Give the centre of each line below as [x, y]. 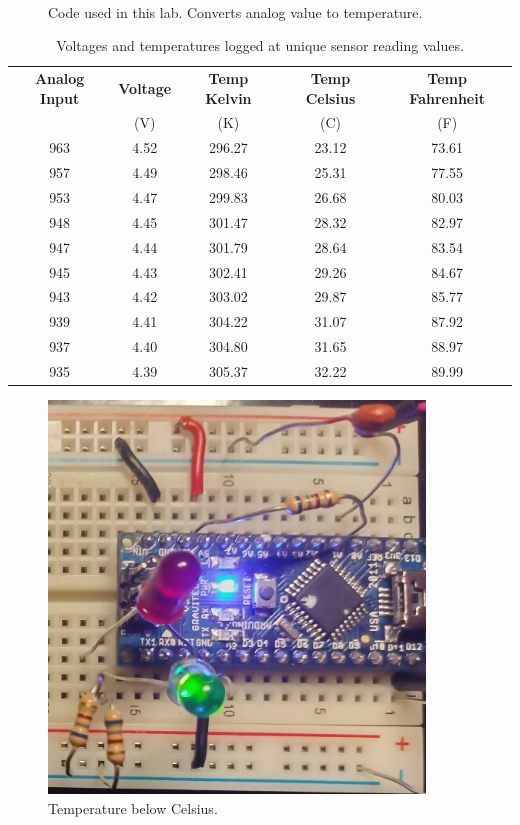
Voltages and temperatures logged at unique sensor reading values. [260, 45]
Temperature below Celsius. [133, 807]
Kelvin [228, 97]
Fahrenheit [447, 97]
